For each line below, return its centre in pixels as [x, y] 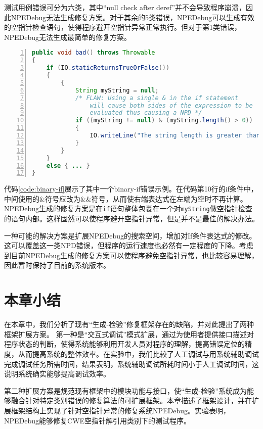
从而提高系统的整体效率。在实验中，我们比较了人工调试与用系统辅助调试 [138, 353]
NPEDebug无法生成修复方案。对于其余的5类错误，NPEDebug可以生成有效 [133, 17]
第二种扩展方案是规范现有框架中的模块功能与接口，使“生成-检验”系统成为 [125, 390]
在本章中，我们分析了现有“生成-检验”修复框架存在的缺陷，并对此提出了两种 [129, 324]
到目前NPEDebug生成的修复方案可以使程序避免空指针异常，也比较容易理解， [131, 255]
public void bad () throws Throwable [94, 53]
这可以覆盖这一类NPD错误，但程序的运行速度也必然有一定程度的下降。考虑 [129, 245]
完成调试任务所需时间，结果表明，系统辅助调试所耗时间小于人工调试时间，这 [131, 364]
